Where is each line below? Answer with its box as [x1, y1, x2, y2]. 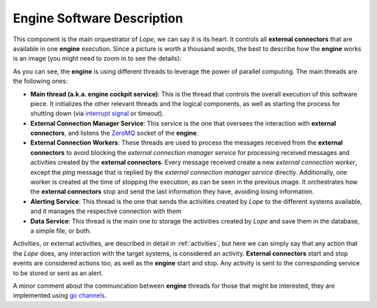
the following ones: [13, 77, 68, 85]
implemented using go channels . [13, 291, 108, 300]
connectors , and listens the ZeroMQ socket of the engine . [30, 129, 199, 138]
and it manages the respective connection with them [30, 207, 182, 216]
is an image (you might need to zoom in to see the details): [13, 54, 182, 63]
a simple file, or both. [30, 226, 91, 235]
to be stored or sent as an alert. [13, 269, 104, 277]
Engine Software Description [13, 10, 184, 26]
